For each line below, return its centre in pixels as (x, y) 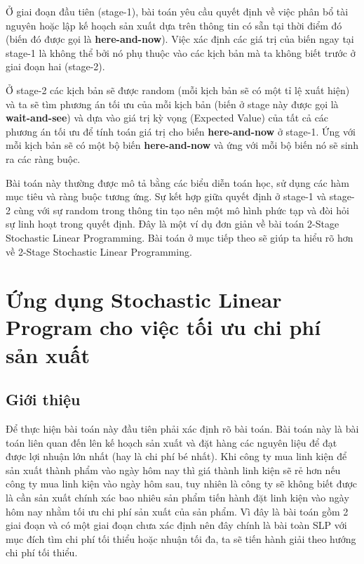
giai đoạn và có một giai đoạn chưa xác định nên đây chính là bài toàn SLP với (176, 525)
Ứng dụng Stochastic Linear (144, 300)
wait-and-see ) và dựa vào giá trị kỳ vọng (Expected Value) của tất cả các (167, 118)
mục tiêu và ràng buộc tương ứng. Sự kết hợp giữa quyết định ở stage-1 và (166, 196)
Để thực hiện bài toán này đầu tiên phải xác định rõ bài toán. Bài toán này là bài (182, 429)
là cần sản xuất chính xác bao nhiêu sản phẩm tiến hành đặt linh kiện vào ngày (177, 498)
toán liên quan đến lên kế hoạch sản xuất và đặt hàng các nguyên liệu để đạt (171, 442)
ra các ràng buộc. (43, 158)
